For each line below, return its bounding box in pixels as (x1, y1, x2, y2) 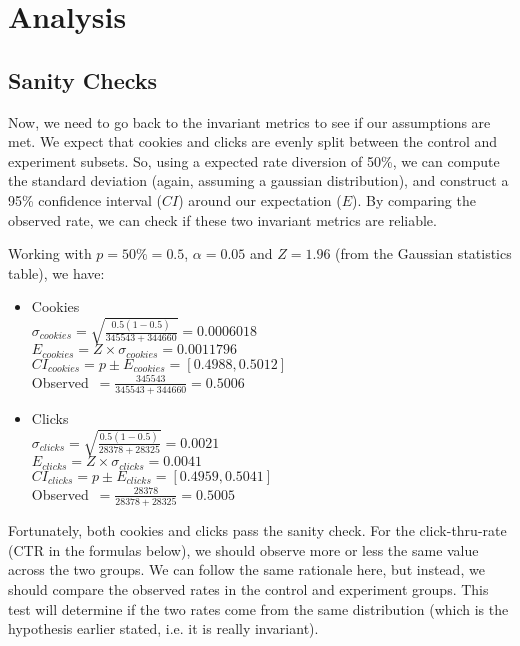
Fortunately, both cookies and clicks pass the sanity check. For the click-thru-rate (8, 520, 507, 541)
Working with (8, 243, 92, 264)
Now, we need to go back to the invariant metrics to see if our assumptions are (8, 111, 491, 132)
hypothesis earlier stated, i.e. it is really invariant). (8, 618, 319, 639)
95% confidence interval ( (8, 189, 163, 210)
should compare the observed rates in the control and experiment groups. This (8, 578, 489, 599)
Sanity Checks (8, 64, 158, 95)
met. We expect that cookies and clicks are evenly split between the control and (8, 131, 498, 152)
